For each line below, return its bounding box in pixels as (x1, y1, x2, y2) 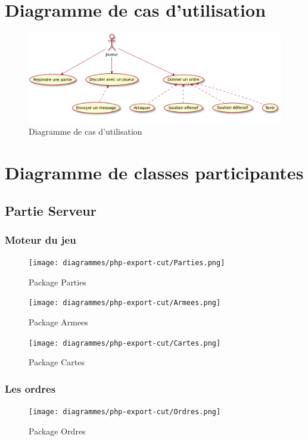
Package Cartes (29, 356, 85, 368)
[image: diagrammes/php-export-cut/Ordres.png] (29, 408, 221, 417)
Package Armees (29, 316, 88, 328)
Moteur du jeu (5, 232, 76, 247)
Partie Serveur (5, 201, 97, 219)
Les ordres (5, 381, 56, 396)
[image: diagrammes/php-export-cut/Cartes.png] (29, 338, 221, 347)
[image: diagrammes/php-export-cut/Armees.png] (29, 299, 221, 308)
